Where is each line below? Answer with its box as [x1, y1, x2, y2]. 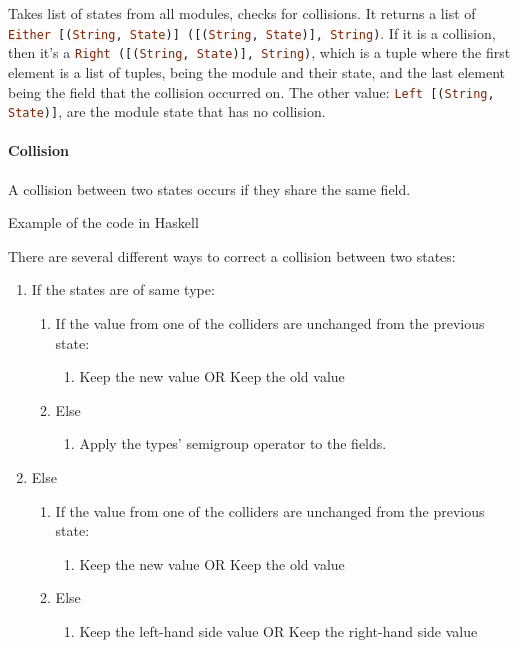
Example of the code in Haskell [8, 212, 199, 233]
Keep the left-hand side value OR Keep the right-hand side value [79, 620, 478, 641]
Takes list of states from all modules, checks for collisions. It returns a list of [8, 3, 476, 23]
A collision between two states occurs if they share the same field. [8, 178, 411, 199]
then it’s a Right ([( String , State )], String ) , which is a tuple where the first [8, 42, 511, 63]
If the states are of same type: [31, 279, 215, 300]
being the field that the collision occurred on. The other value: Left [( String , [8, 81, 495, 102]
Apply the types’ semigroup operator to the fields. [79, 433, 387, 454]
